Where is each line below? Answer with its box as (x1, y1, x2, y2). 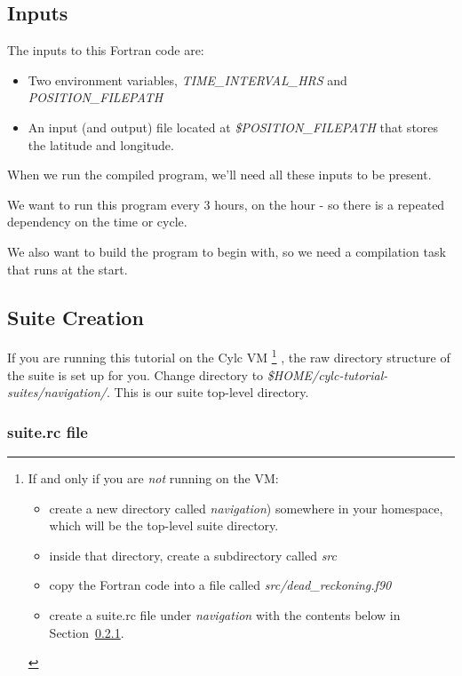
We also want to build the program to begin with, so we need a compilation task (7, 242, 446, 260)
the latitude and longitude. (28, 135, 174, 154)
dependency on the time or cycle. (7, 212, 187, 231)
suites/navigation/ (7, 383, 107, 402)
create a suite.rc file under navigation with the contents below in (49, 605, 401, 624)
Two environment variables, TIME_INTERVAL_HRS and (28, 70, 347, 89)
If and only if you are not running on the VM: (28, 469, 279, 487)
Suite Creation (7, 303, 144, 330)
